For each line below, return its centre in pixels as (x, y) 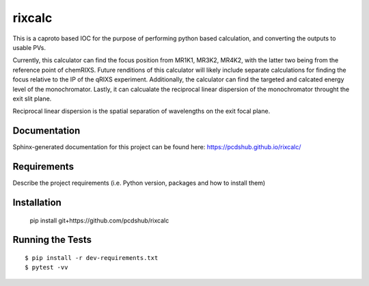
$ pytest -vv (46, 268)
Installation (37, 202)
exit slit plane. (32, 99)
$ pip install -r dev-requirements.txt (92, 258)
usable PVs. (29, 47)
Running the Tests (52, 240)
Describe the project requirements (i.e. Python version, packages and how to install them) (139, 183)
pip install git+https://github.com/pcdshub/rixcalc (99, 220)
